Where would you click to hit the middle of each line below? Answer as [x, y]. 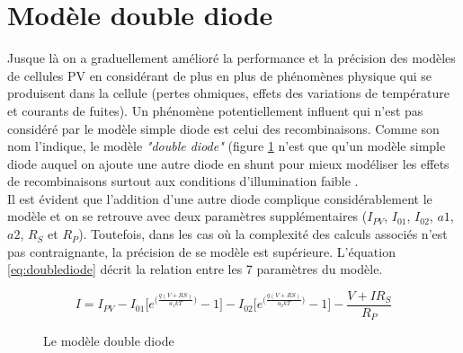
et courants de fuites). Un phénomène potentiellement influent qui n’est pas [215, 110]
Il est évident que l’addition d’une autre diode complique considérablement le [220, 198]
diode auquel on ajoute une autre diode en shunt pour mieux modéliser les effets [228, 163]
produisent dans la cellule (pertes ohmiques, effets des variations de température [228, 93]
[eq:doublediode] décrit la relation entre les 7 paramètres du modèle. [195, 269]
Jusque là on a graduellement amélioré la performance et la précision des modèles [231, 58]
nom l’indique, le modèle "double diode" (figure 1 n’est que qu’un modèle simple [227, 146]
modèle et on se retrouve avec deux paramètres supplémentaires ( [187, 216]
